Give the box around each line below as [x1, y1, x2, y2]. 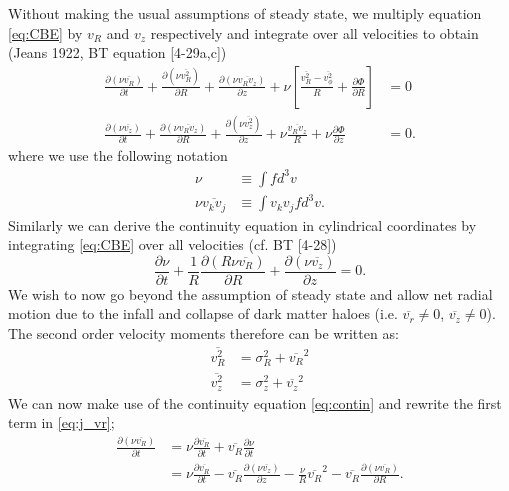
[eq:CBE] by [8, 22, 83, 43]
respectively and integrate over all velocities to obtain [150, 22, 479, 43]
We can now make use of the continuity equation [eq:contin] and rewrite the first [8, 392, 502, 413]
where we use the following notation [8, 145, 228, 166]
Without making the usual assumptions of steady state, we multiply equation [8, 3, 482, 23]
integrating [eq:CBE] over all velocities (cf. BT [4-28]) [8, 234, 337, 255]
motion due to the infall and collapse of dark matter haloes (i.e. [8, 303, 398, 324]
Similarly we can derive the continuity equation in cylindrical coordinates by [8, 214, 477, 235]
